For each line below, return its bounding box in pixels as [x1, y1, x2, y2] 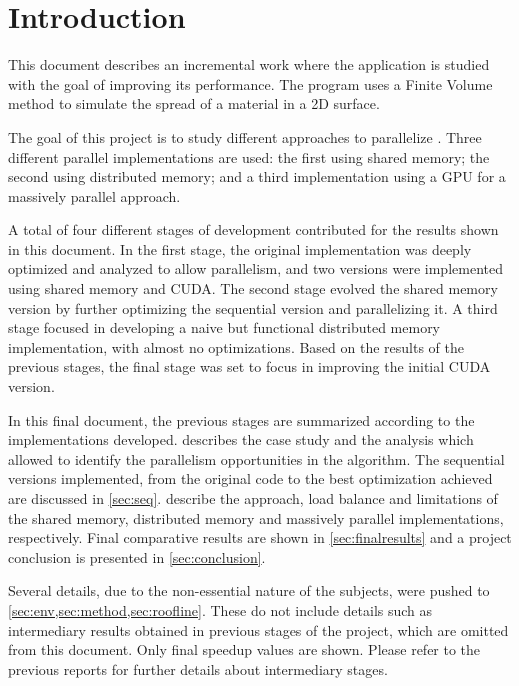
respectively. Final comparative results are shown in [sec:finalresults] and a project [8, 527, 512, 548]
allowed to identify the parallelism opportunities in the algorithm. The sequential [8, 448, 505, 469]
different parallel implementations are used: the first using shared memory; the [8, 146, 490, 167]
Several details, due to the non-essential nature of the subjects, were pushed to [8, 580, 490, 601]
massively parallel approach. [8, 185, 181, 206]
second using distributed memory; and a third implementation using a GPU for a [8, 166, 506, 187]
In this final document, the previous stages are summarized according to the [8, 409, 475, 430]
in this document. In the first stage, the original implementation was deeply [8, 238, 472, 259]
